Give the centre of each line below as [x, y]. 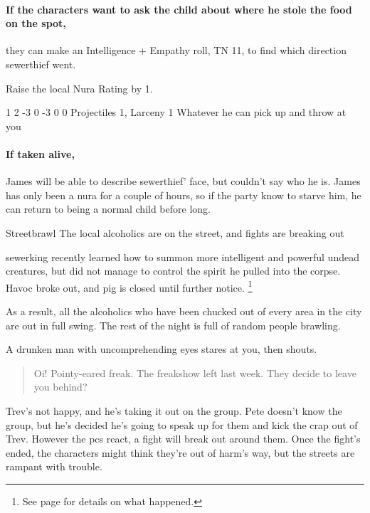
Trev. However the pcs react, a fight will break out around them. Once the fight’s [183, 439]
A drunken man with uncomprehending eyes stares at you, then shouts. [162, 349]
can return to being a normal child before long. [108, 209]
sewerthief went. [41, 64]
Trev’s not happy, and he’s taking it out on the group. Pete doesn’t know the [174, 410]
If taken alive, [40, 153]
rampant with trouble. [54, 466]
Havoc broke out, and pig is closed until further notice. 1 [129, 286]
